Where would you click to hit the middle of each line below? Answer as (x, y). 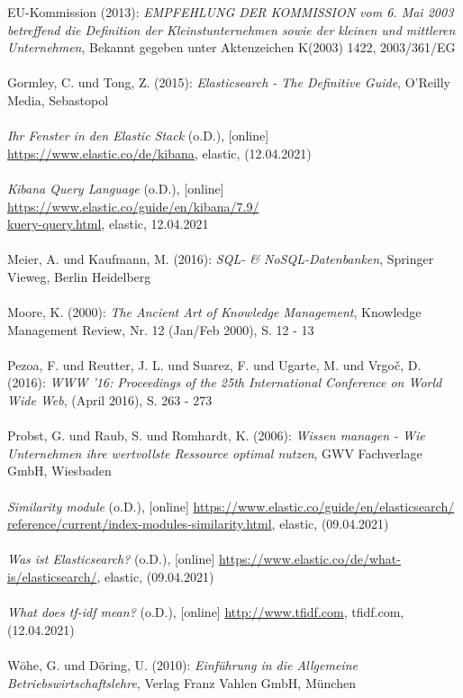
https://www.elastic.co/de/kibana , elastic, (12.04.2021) (159, 153)
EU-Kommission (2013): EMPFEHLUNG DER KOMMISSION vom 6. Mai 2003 (231, 12)
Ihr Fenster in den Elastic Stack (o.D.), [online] (138, 136)
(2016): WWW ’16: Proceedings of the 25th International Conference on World (225, 382)
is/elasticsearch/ (52, 576)
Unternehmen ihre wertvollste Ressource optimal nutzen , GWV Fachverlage (215, 453)
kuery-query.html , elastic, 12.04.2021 (108, 224)
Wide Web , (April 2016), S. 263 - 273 (110, 400)
